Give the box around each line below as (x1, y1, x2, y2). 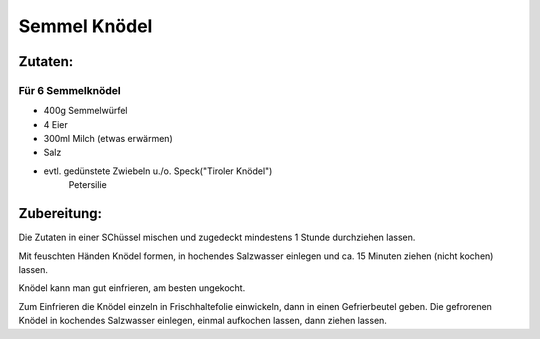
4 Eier (43, 118, 69, 130)
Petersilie (68, 179, 107, 191)
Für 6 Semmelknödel (18, 83, 121, 97)
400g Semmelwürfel (43, 105, 129, 117)
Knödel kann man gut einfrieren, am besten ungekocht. (18, 282, 246, 294)
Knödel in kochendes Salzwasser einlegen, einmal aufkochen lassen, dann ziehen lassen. (18, 315, 387, 327)
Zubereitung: (18, 205, 103, 222)
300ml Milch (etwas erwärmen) (43, 133, 174, 145)
